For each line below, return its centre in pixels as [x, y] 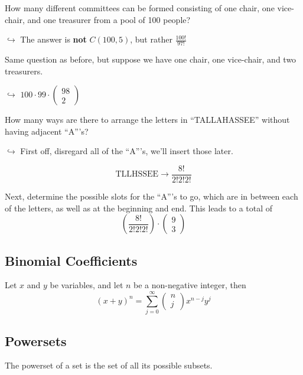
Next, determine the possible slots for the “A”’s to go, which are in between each [151, 196]
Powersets [36, 340]
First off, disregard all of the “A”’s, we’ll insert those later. [127, 151]
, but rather [151, 39]
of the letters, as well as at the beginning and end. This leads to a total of [139, 208]
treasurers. [24, 71]
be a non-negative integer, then [190, 285]
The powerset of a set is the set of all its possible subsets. [109, 365]
